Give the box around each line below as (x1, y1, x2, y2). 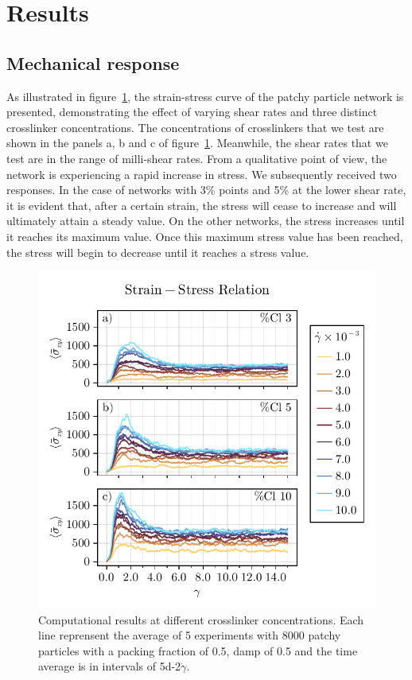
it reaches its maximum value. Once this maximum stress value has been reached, (6, 227, 403, 244)
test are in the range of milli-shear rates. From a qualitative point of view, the (6, 150, 387, 166)
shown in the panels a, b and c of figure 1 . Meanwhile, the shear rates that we (6, 134, 388, 151)
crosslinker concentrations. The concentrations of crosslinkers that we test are (6, 119, 384, 135)
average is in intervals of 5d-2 (38, 658, 181, 674)
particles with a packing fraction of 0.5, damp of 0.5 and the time (38, 642, 358, 659)
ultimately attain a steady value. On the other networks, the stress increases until (6, 212, 405, 229)
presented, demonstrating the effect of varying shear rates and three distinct (6, 103, 378, 120)
